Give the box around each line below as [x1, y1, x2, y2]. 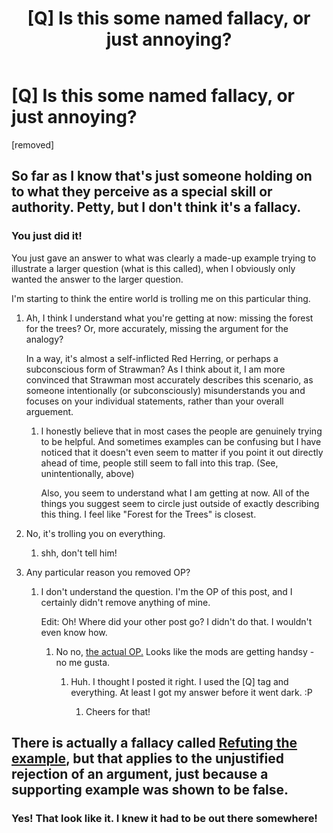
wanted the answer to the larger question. [11, 273, 184, 285]
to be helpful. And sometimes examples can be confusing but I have [40, 435, 322, 447]
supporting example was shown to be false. [11, 782, 289, 799]
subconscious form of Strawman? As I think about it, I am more [25, 363, 286, 375]
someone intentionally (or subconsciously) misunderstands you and [25, 384, 306, 396]
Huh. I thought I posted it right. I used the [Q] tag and [70, 675, 289, 687]
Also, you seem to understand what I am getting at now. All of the [40, 487, 310, 499]
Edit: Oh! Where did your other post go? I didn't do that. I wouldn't [40, 615, 313, 627]
